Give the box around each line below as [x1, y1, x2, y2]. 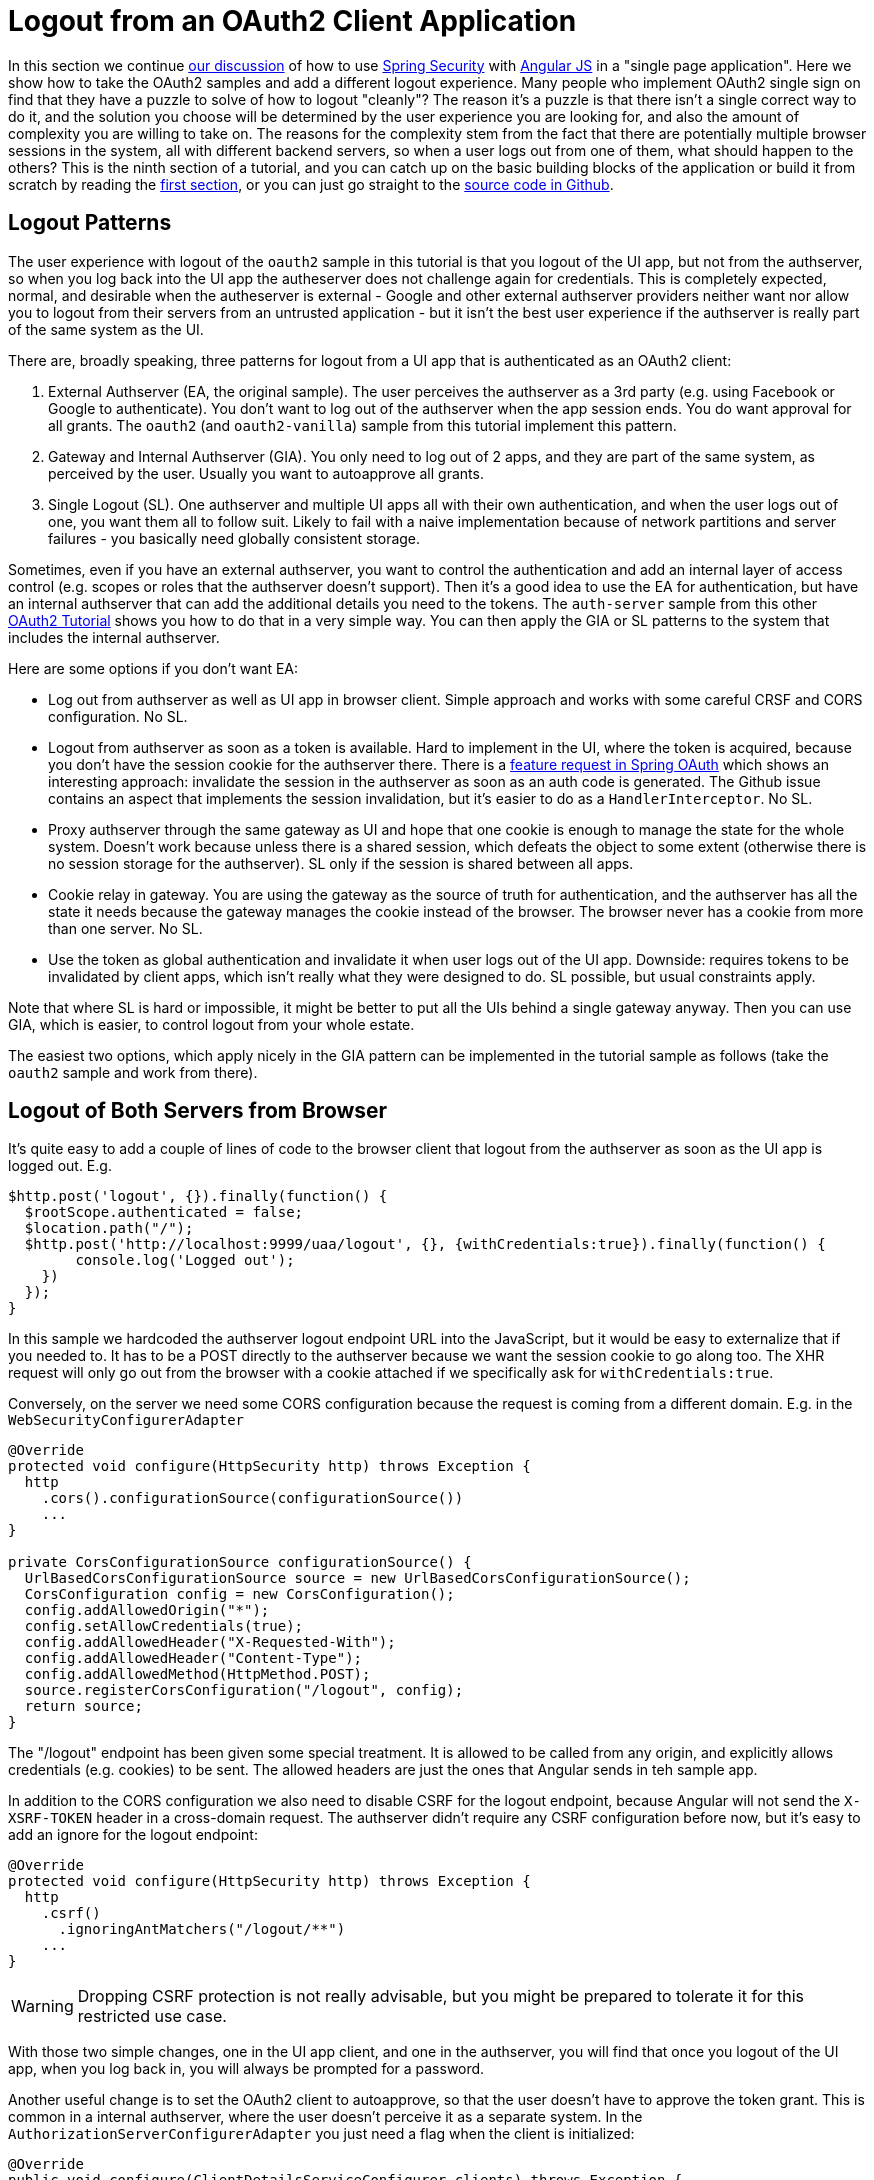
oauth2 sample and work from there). [8, 1063, 258, 1081]
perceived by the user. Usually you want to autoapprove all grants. [48, 464, 484, 482]
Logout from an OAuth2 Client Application [8, 4, 577, 38]
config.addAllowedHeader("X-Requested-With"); [24, 1634, 396, 1651]
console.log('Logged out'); [75, 1252, 295, 1269]
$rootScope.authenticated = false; [24, 1204, 304, 1221]
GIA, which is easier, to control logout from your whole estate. [8, 1015, 415, 1033]
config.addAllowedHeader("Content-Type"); [24, 1650, 363, 1667]
